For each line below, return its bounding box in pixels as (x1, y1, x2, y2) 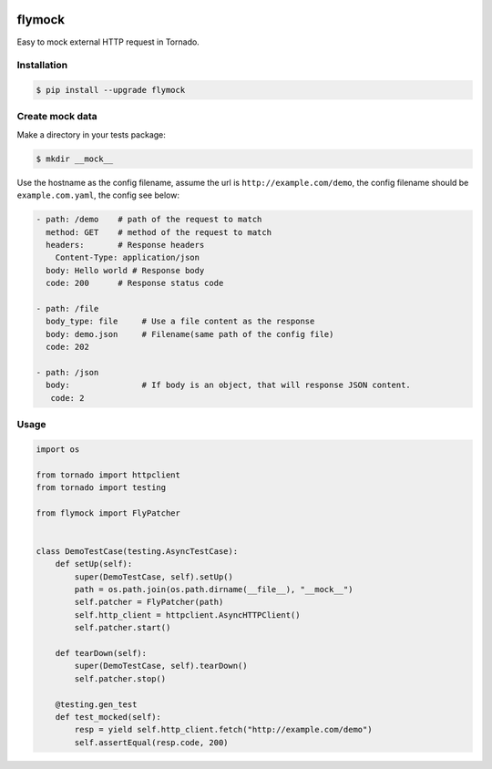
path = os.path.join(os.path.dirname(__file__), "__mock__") (74, 584, 354, 595)
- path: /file (36, 303, 99, 313)
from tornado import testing (36, 482, 167, 492)
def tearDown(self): (55, 648, 148, 658)
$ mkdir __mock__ (36, 153, 114, 164)
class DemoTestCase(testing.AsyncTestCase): (36, 546, 239, 556)
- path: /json (36, 367, 99, 377)
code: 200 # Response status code (46, 278, 224, 289)
